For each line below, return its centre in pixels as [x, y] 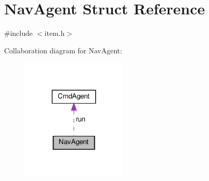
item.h [55, 33]
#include [19, 33]
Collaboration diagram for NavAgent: [63, 50]
